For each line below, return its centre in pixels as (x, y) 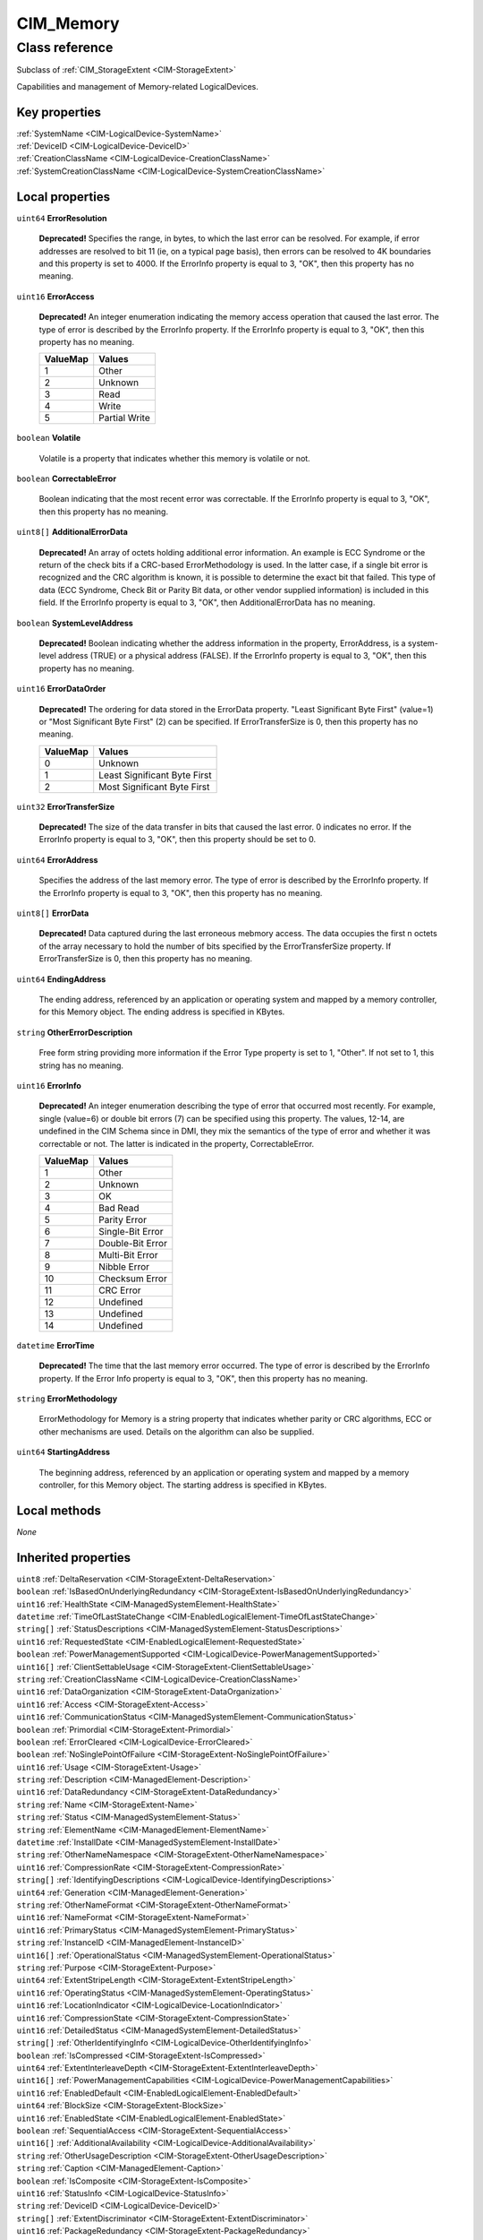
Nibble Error (124, 1266)
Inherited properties (74, 1558)
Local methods (59, 1510)
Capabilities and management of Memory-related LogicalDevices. (138, 86)
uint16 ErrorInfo (49, 1085)
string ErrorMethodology (67, 1399)
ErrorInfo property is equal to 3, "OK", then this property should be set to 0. (178, 840)
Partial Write (125, 418)
